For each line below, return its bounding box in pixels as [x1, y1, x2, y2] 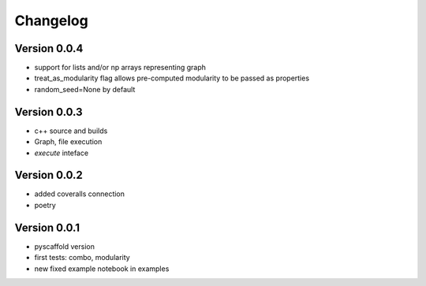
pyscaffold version [34, 241, 95, 251]
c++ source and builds [34, 126, 108, 136]
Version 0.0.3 [14, 105, 83, 118]
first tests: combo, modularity [34, 253, 130, 262]
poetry [34, 200, 57, 210]
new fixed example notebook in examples [34, 264, 170, 273]
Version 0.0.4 [14, 42, 84, 55]
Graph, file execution [34, 137, 103, 147]
